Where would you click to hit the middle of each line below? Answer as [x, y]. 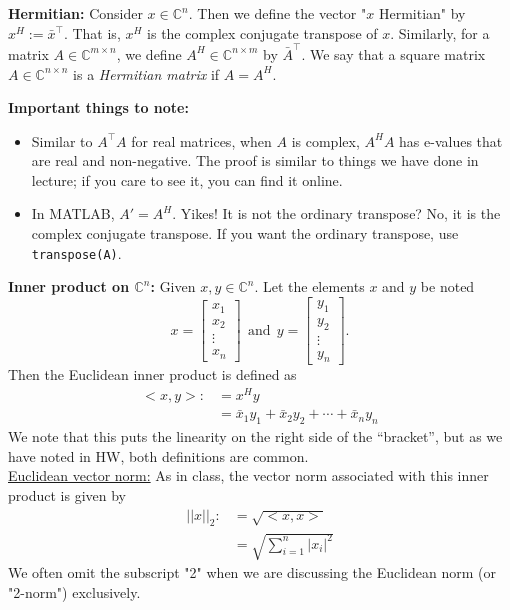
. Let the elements [309, 286]
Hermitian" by [422, 13]
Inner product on [69, 286]
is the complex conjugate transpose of [262, 32]
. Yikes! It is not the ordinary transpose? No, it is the [336, 213]
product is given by [67, 494]
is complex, [325, 140]
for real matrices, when [201, 140]
